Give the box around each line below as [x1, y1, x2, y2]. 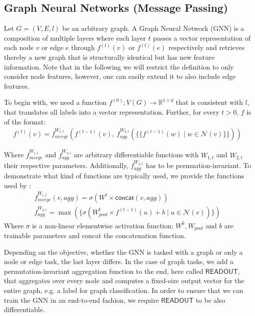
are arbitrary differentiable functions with [74, 149, 199, 160]
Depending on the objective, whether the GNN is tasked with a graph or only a [4, 246, 243, 257]
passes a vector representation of [153, 32, 251, 43]
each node [4, 42, 34, 52]
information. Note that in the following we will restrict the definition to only [4, 61, 234, 72]
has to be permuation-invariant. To [146, 160, 251, 170]
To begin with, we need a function [4, 97, 107, 107]
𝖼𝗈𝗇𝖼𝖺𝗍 [115, 194, 134, 201]
